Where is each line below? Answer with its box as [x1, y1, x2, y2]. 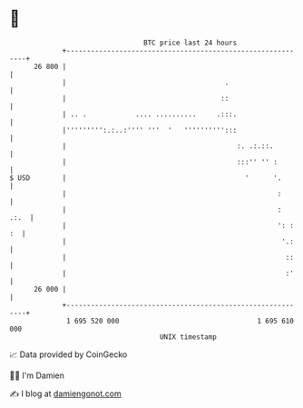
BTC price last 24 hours [143, 38, 238, 47]
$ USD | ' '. [9, 173, 282, 183]
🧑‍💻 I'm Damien [9, 370, 65, 381]
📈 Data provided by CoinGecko [9, 349, 128, 360]
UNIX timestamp [159, 332, 218, 342]
